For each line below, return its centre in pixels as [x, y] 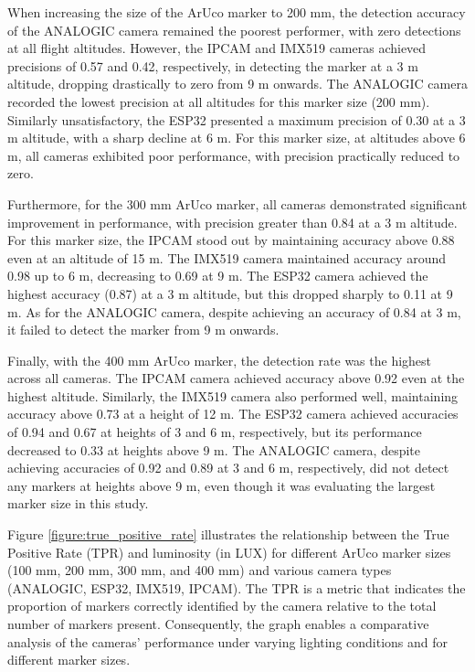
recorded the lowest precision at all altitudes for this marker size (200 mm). [219, 101]
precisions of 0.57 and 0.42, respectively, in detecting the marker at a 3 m [213, 65]
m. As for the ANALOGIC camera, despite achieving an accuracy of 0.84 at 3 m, [234, 311]
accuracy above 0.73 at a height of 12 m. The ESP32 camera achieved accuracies [233, 414]
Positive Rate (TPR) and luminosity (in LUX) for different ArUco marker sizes [229, 552]
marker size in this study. [78, 503]
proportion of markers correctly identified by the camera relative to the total [222, 606]
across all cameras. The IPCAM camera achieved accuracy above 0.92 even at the [236, 378]
